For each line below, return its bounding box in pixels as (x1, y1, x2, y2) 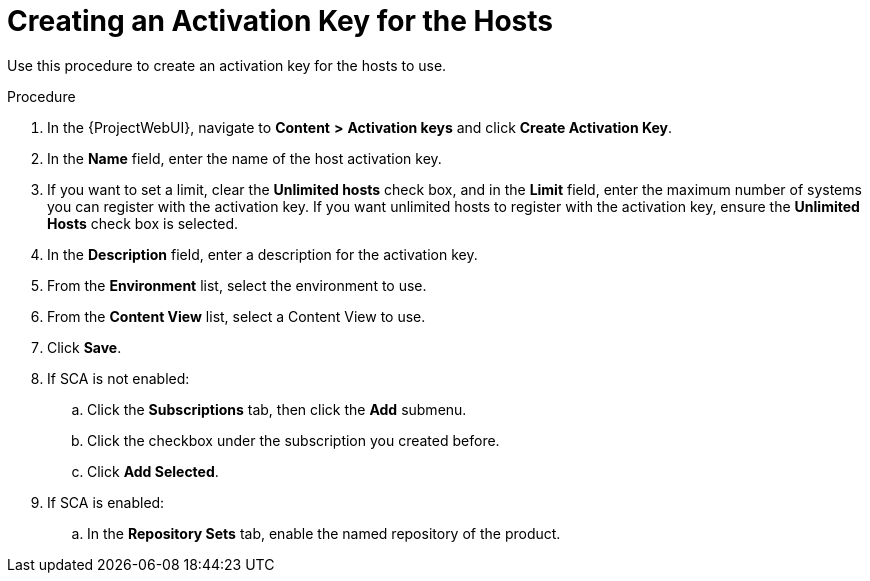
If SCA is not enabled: (47, 369, 190, 387)
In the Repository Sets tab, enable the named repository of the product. (87, 524, 561, 542)
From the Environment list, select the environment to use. (47, 276, 427, 294)
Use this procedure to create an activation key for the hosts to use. (7, 56, 447, 74)
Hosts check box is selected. (47, 214, 239, 232)
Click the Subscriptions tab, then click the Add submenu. (87, 400, 467, 418)
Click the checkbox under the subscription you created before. (87, 431, 500, 449)
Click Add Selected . (87, 462, 219, 480)
